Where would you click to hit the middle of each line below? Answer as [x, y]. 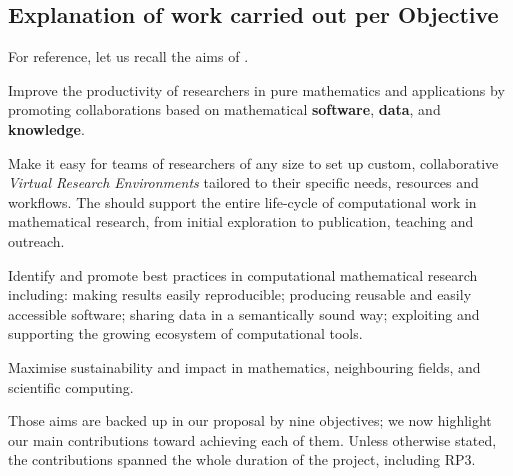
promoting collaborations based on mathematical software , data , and [224, 109]
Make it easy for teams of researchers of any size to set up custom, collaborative [253, 162]
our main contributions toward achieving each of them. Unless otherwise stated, [252, 439]
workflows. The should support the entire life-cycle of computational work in [242, 201]
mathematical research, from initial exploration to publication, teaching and [241, 221]
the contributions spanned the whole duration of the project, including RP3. [242, 459]
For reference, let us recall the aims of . [128, 56]
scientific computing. [71, 386]
